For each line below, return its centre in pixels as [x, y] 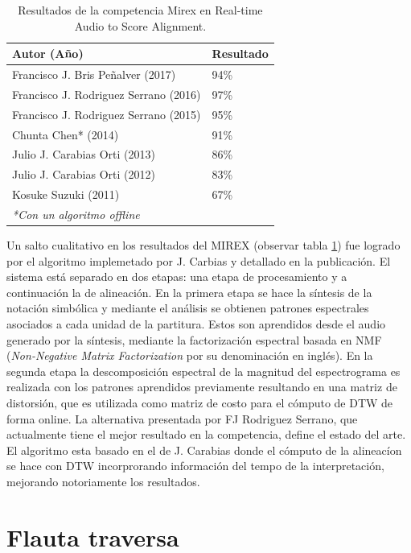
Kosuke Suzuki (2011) [66, 194]
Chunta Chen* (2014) [66, 134]
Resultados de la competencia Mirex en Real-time [140, 10]
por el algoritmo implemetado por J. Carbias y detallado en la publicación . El [199, 260]
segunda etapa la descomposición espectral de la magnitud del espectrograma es [203, 371]
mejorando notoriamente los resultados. [103, 481]
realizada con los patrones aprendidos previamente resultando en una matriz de [202, 387]
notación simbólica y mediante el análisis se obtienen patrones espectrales [188, 308]
